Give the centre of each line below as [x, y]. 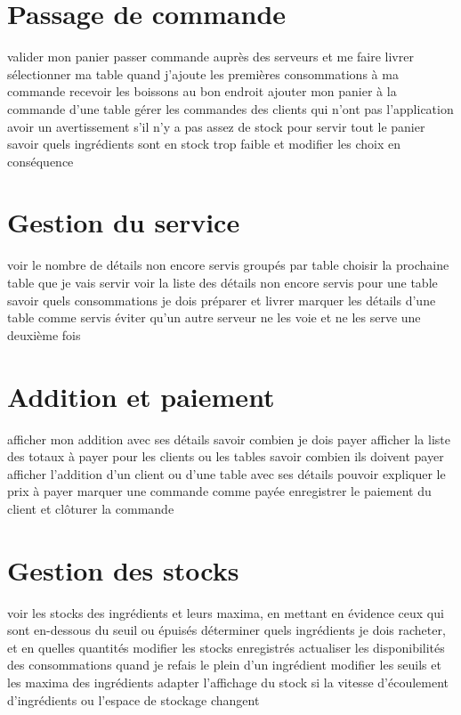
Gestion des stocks [123, 569]
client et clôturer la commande [91, 508]
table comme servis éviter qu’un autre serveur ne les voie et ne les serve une [214, 317]
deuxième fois [44, 334]
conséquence [40, 161]
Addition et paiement [141, 396]
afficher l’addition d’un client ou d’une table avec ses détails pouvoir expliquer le [226, 473]
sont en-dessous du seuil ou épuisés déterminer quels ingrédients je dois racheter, [226, 630]
